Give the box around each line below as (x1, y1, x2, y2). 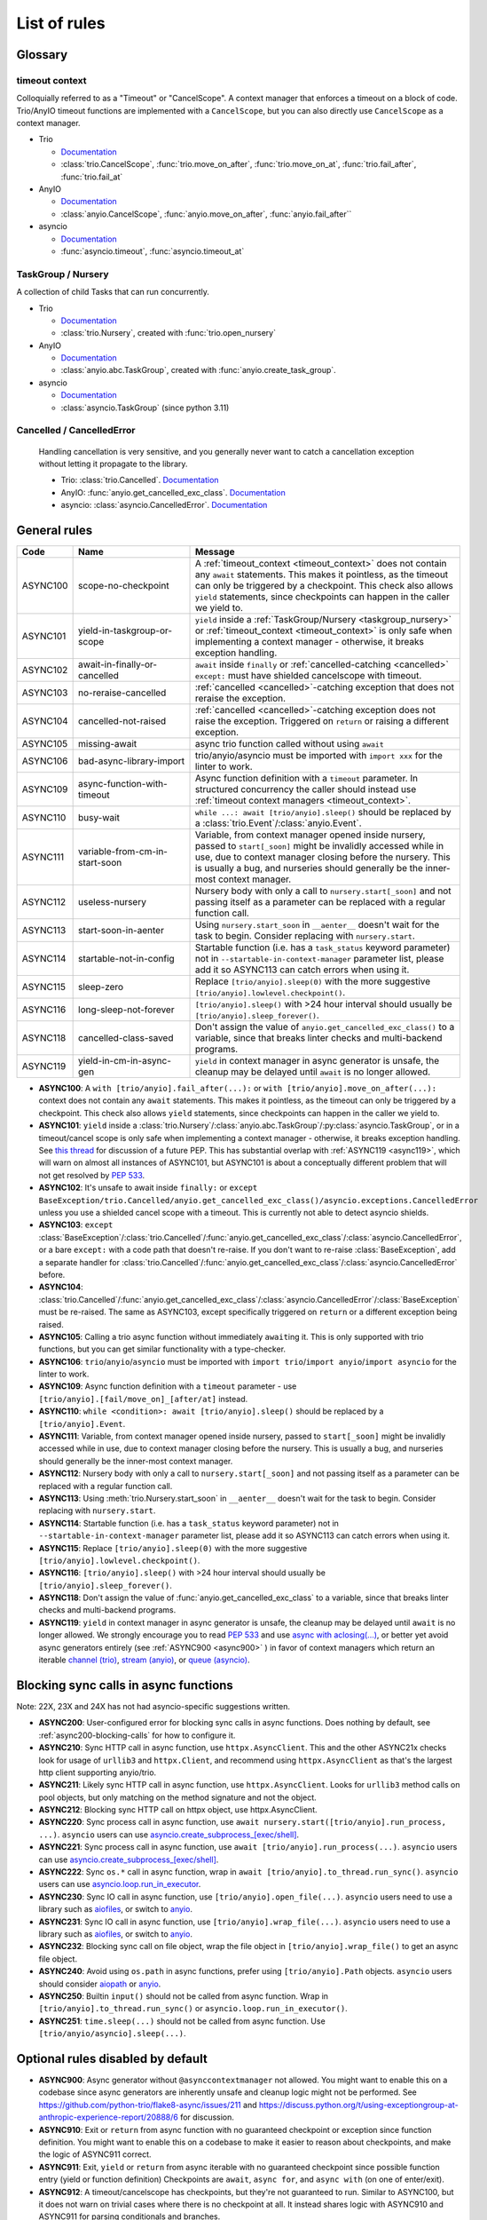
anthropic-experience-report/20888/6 (38, 2112, 179, 2122)
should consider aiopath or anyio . (38, 1978, 161, 1989)
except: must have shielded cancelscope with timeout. (194, 670, 422, 682)
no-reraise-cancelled (78, 686, 167, 699)
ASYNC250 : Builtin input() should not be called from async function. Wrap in (38, 1990, 328, 2002)
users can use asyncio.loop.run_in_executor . (38, 1879, 201, 1890)
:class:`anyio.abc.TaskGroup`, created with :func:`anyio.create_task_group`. (60, 365, 336, 376)
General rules (16, 522, 93, 537)
